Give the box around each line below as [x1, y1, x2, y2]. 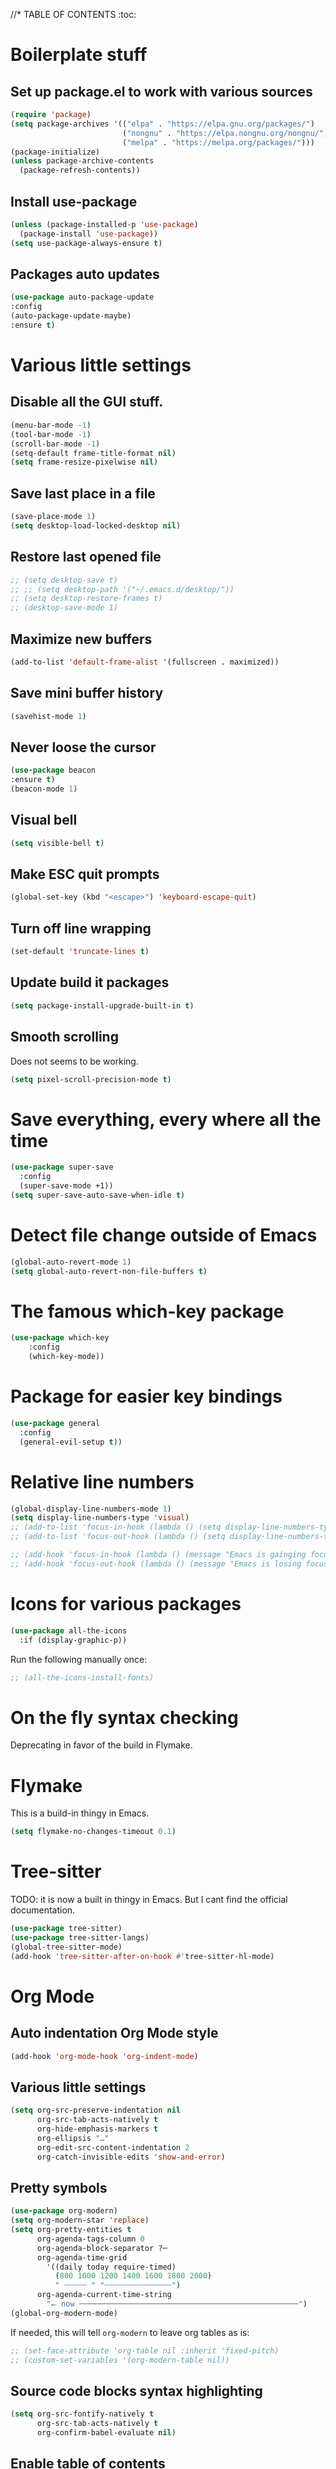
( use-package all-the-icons [10, 1625, 128, 1636]
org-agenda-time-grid [36, 2252, 128, 2263]
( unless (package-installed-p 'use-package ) [10, 219, 199, 229]
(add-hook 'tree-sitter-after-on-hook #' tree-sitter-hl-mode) [10, 1951, 275, 1961]
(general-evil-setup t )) [19, 1437, 123, 1447]
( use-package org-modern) [10, 2206, 118, 2216]
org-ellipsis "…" [36, 2133, 110, 2143]
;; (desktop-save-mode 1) [10, 603, 118, 613]
